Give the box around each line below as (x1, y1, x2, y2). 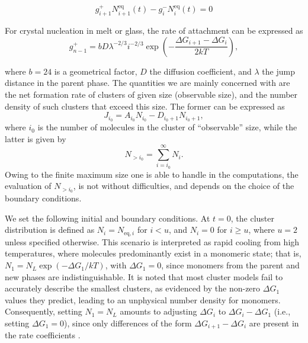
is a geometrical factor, (54, 65, 137, 77)
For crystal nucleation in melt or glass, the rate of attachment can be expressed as (5, 24, 303, 37)
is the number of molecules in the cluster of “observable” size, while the (37, 121, 297, 133)
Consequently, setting (5, 305, 82, 318)
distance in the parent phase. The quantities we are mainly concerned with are (5, 76, 290, 89)
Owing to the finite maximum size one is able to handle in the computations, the (5, 168, 299, 180)
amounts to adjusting (120, 305, 197, 318)
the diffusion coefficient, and (149, 65, 252, 77)
